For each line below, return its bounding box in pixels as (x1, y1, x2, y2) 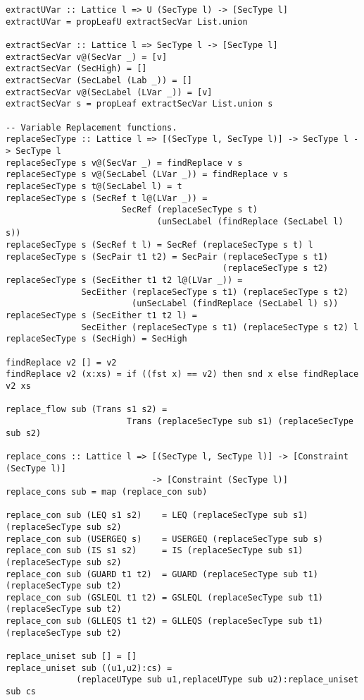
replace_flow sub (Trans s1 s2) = (6, 404, 168, 415)
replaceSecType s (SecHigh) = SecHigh (6, 334, 187, 344)
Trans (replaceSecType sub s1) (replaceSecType (126, 416, 353, 426)
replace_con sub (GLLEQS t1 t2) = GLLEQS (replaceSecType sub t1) (6, 616, 324, 627)
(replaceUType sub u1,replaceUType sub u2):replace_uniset (76, 675, 359, 685)
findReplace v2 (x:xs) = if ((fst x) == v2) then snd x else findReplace (6, 369, 359, 380)
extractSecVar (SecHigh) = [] (6, 64, 147, 74)
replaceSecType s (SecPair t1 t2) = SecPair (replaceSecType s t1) (6, 251, 329, 262)
